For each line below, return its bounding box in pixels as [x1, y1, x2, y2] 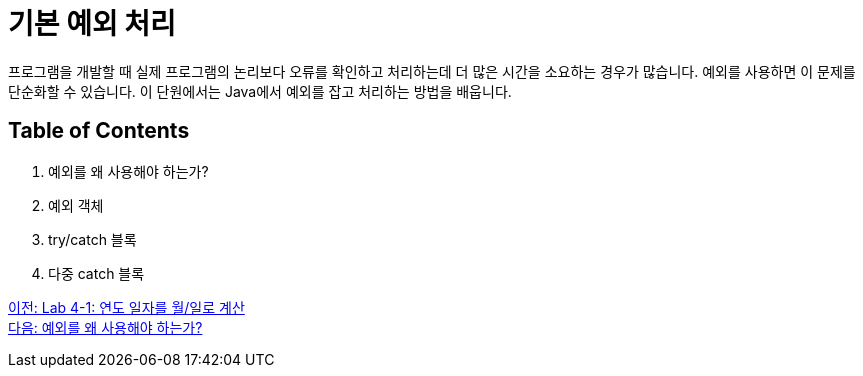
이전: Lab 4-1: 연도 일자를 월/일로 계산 [8, 298, 245, 316]
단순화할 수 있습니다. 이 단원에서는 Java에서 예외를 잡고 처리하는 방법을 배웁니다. [8, 82, 512, 100]
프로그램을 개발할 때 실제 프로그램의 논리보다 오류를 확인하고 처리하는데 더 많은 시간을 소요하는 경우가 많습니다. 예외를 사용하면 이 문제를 [8, 62, 856, 80]
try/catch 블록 [48, 230, 137, 248]
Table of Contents [8, 118, 190, 144]
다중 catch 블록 [48, 264, 145, 282]
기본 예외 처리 [8, 7, 176, 41]
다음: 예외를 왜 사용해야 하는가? [8, 318, 203, 336]
